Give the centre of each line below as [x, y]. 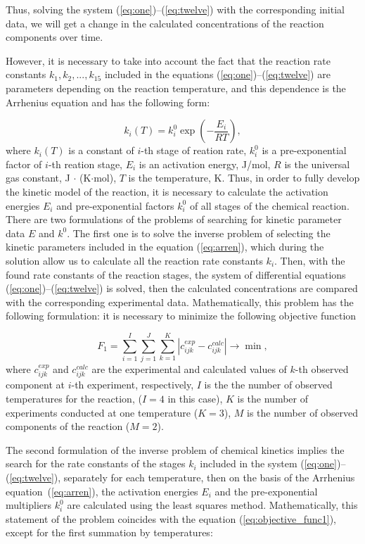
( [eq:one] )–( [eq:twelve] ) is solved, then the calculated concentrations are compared [182, 288]
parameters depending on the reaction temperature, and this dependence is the [176, 88]
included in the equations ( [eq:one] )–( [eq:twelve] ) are [217, 74]
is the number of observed [302, 412]
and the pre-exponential [266, 491]
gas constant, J [38, 178]
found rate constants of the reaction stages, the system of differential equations [176, 274]
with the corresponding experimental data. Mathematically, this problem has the [180, 302]
